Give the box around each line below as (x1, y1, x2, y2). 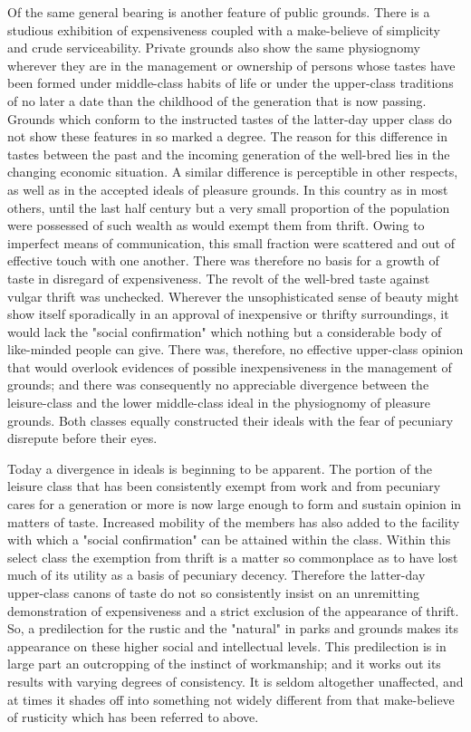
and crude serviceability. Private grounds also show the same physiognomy (7, 38, 420, 57)
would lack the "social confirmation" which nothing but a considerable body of (7, 322, 442, 341)
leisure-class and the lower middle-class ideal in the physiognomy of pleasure (7, 393, 430, 412)
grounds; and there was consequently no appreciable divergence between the (7, 375, 429, 394)
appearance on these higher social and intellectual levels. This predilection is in (7, 636, 447, 655)
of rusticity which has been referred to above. (7, 708, 259, 727)
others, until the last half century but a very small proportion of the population (7, 197, 450, 217)
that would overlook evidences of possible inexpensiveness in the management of (7, 357, 452, 376)
